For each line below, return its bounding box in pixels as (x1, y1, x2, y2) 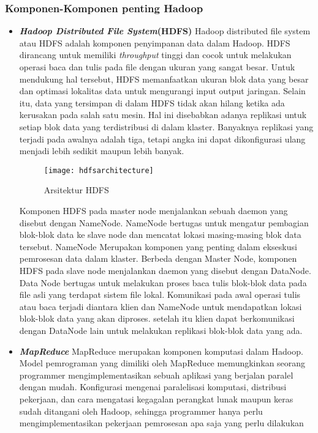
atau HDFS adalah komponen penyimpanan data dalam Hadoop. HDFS (19, 36, 290, 49)
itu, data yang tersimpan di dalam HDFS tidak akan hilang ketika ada (19, 96, 285, 109)
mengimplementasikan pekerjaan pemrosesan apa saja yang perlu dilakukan (19, 416, 304, 429)
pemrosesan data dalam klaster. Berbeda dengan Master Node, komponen (19, 252, 297, 265)
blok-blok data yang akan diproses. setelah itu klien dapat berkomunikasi (19, 312, 295, 325)
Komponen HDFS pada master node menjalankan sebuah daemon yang (19, 204, 288, 216)
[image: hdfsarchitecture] (44, 166, 154, 175)
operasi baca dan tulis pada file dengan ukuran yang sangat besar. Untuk (19, 61, 295, 73)
